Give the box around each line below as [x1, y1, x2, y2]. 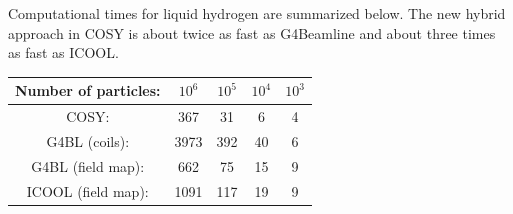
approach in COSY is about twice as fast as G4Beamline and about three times [8, 22, 496, 43]
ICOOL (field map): [26, 180, 149, 201]
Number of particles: [15, 80, 161, 101]
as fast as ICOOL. [8, 42, 119, 63]
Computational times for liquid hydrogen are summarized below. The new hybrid [8, 3, 506, 23]
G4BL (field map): [31, 155, 145, 176]
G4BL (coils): [46, 130, 130, 151]
